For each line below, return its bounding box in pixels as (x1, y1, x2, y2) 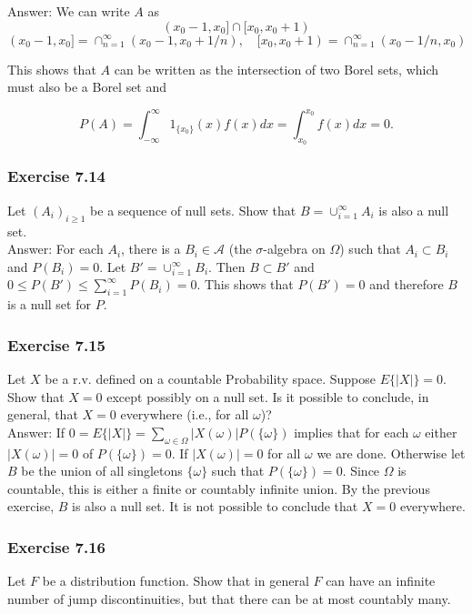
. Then (208, 257, 246, 276)
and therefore (369, 275, 444, 294)
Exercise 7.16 (7, 535, 106, 558)
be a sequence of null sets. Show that (90, 200, 296, 219)
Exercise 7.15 (7, 333, 106, 356)
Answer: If (7, 422, 65, 441)
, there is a (121, 239, 181, 258)
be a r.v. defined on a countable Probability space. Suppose (45, 369, 377, 388)
